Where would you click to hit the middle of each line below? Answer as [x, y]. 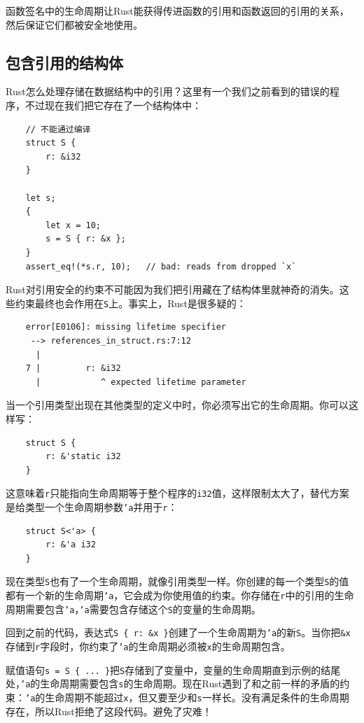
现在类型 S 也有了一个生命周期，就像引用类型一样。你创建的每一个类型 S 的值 [177, 581]
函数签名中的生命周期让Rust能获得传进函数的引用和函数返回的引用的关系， [177, 10]
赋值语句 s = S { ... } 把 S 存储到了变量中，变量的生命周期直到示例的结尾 [173, 669]
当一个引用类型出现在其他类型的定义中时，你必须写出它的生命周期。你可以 [177, 405]
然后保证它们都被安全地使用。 [74, 24]
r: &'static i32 [83, 457]
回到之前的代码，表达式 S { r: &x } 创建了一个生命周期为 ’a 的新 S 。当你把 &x [178, 632]
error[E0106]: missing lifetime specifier [126, 327]
